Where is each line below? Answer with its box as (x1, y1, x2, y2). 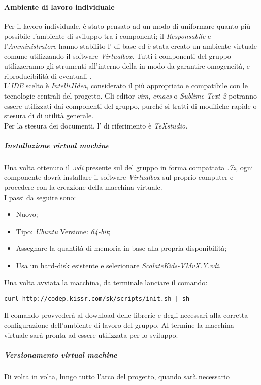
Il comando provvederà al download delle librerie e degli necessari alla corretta (4, 309, 248, 320)
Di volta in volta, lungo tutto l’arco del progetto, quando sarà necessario (4, 371, 230, 382)
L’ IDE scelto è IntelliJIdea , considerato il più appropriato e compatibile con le (4, 80, 248, 91)
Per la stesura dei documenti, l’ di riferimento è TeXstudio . (4, 120, 188, 131)
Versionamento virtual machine (4, 349, 117, 360)
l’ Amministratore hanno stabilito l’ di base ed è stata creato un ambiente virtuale (4, 40, 257, 51)
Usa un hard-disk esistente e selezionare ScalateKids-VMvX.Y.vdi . (16, 260, 221, 271)
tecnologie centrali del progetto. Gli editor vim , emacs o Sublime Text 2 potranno (4, 90, 257, 101)
